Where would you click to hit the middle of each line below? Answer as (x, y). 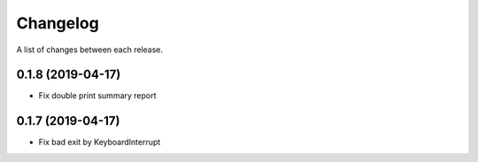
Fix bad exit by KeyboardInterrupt (100, 143)
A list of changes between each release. (90, 50)
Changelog (58, 23)
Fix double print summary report (97, 96)
